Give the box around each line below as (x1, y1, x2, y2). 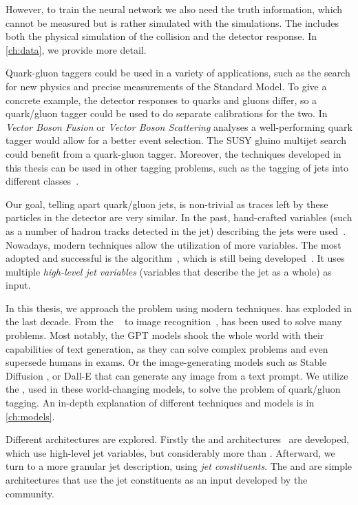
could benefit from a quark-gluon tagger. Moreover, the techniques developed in (6, 146, 341, 161)
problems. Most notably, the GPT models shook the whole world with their (6, 328, 324, 342)
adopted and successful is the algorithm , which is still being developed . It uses (6, 251, 345, 265)
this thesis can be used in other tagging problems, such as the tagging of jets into (6, 160, 349, 174)
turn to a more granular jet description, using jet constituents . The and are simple (6, 459, 352, 473)
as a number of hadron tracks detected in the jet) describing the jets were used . (6, 223, 346, 238)
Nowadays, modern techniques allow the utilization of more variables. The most (6, 237, 341, 251)
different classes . (6, 174, 79, 188)
